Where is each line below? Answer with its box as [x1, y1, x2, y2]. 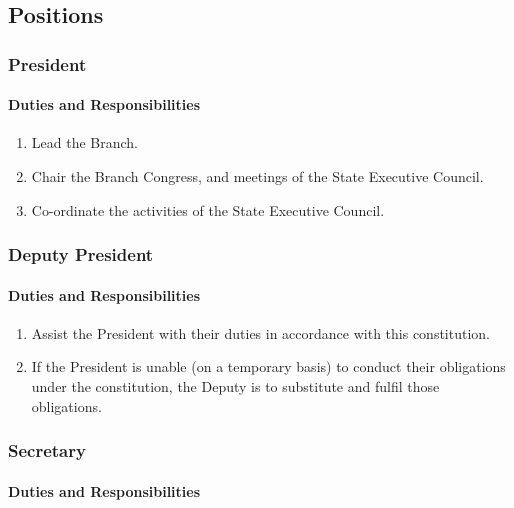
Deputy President [8, 242, 154, 267]
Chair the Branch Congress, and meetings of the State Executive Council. [31, 166, 484, 187]
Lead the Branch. [31, 132, 139, 153]
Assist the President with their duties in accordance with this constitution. [31, 322, 490, 343]
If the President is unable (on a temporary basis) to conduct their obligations [31, 356, 506, 377]
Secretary [8, 438, 86, 463]
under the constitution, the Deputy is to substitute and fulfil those [31, 376, 440, 397]
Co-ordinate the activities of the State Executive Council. [31, 199, 385, 220]
